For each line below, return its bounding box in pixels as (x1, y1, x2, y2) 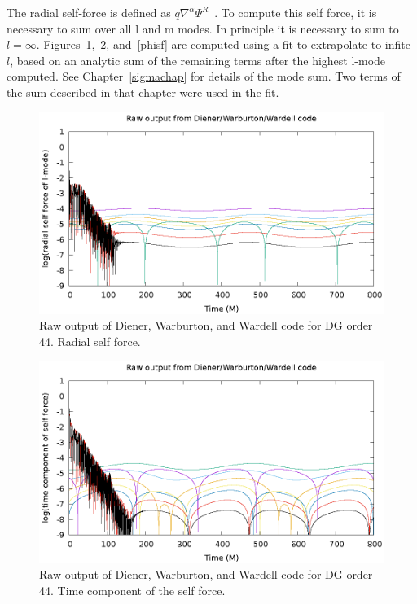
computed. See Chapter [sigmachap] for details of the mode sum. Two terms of (7, 68, 401, 85)
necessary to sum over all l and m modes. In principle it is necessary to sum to (7, 20, 399, 37)
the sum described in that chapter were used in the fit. (7, 83, 279, 100)
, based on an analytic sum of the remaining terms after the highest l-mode (10, 51, 386, 68)
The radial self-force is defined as (7, 4, 171, 20)
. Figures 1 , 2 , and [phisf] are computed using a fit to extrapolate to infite (36, 36, 410, 53)
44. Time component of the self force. (39, 581, 226, 598)
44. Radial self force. (39, 332, 141, 349)
